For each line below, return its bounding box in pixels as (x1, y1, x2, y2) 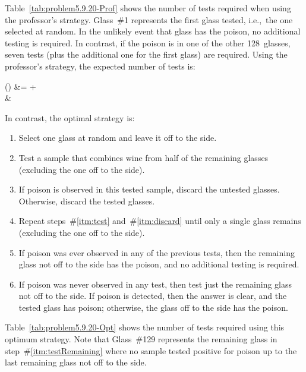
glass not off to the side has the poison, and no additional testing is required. (18, 258, 299, 270)
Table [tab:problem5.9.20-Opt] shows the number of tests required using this (5, 321, 285, 333)
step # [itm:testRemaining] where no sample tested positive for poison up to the (5, 344, 297, 357)
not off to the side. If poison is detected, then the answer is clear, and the (18, 289, 287, 302)
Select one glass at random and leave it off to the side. (18, 131, 217, 144)
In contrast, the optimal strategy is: (5, 111, 135, 124)
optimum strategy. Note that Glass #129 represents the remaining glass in (5, 333, 277, 345)
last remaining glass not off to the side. (5, 356, 147, 368)
